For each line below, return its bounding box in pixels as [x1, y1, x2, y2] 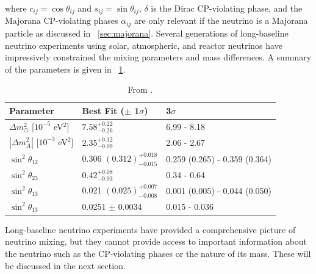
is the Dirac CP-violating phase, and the [151, 2, 303, 14]
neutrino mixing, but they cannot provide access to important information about [5, 235, 307, 248]
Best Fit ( [82, 104, 124, 117]
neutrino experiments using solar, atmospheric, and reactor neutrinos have [5, 38, 282, 51]
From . [127, 83, 153, 96]
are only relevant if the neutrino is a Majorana [134, 14, 308, 27]
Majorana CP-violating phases [5, 14, 118, 27]
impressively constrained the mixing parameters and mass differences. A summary [5, 51, 312, 63]
